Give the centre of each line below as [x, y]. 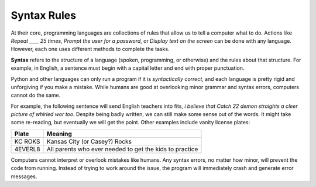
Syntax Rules [43, 15]
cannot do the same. [36, 95]
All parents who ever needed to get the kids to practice [123, 149]
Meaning [60, 134]
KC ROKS [27, 141]
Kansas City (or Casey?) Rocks [89, 141]
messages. [24, 176]
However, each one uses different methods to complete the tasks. [90, 49]
